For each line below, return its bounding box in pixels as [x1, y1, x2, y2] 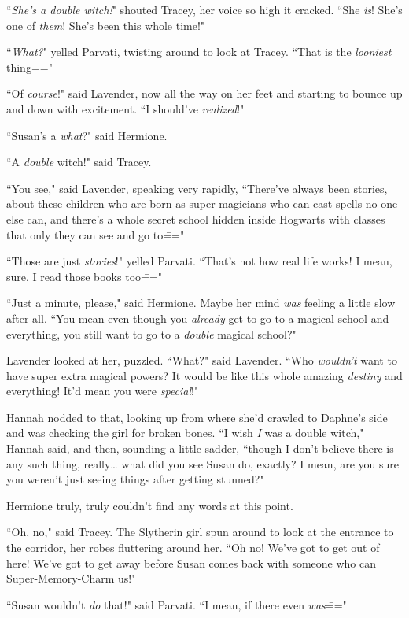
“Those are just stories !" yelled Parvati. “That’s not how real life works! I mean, [6, 253, 392, 269]
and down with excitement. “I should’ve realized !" [6, 100, 245, 117]
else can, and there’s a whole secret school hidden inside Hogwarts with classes [6, 210, 385, 227]
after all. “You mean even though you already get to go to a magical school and [6, 309, 389, 326]
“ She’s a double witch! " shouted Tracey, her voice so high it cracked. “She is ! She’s [6, 2, 403, 17]
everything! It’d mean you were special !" [6, 383, 199, 399]
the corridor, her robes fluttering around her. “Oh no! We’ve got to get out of [6, 539, 380, 556]
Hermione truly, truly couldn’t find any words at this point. [6, 497, 293, 513]
